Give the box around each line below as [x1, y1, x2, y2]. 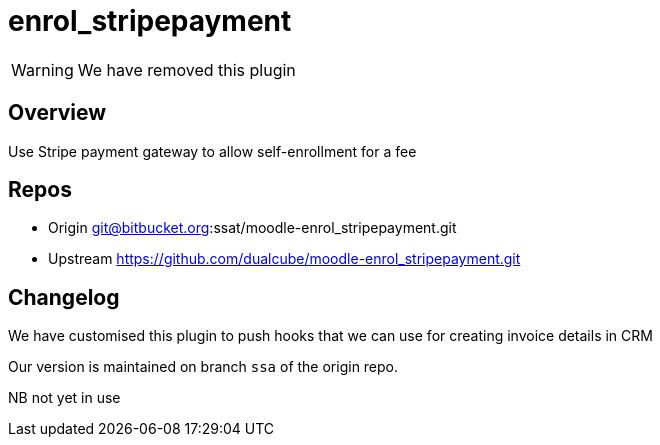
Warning [11, 59, 74, 80]
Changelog [8, 284, 120, 310]
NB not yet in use [8, 389, 121, 407]
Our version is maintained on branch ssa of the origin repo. [8, 358, 399, 376]
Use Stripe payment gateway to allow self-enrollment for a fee [8, 142, 417, 160]
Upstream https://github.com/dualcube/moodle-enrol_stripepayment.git [48, 250, 521, 268]
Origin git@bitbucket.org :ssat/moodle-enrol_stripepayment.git [48, 219, 457, 237]
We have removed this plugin [77, 59, 296, 80]
